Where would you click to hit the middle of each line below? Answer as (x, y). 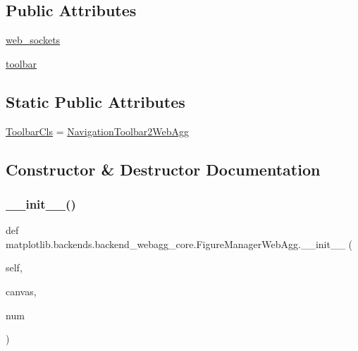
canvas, (21, 291)
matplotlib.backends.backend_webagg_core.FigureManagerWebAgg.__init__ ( (179, 244)
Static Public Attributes (95, 101)
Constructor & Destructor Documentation (163, 169)
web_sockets (33, 40)
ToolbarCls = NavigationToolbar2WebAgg (97, 131)
